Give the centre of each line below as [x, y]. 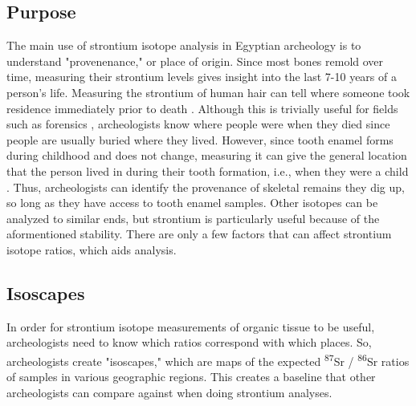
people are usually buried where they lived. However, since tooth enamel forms [200, 139]
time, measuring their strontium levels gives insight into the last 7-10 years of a [202, 77]
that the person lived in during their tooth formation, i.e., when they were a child [208, 171]
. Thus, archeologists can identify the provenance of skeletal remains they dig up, [206, 187]
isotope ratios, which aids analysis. [92, 249]
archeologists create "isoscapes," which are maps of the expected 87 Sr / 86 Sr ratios [208, 359]
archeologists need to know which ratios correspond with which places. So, [189, 342]
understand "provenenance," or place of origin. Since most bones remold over [195, 61]
